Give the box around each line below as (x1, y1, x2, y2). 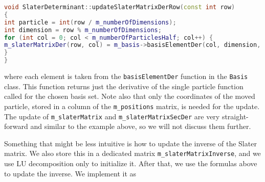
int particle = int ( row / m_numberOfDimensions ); (4, 18, 176, 26)
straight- (222, 111, 249, 121)
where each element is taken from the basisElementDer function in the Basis (4, 71, 248, 81)
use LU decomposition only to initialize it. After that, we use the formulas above (4, 158, 257, 168)
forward (4, 121, 28, 132)
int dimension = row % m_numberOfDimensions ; (4, 26, 162, 34)
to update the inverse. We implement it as (4, 168, 137, 178)
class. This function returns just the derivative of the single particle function (4, 81, 244, 91)
